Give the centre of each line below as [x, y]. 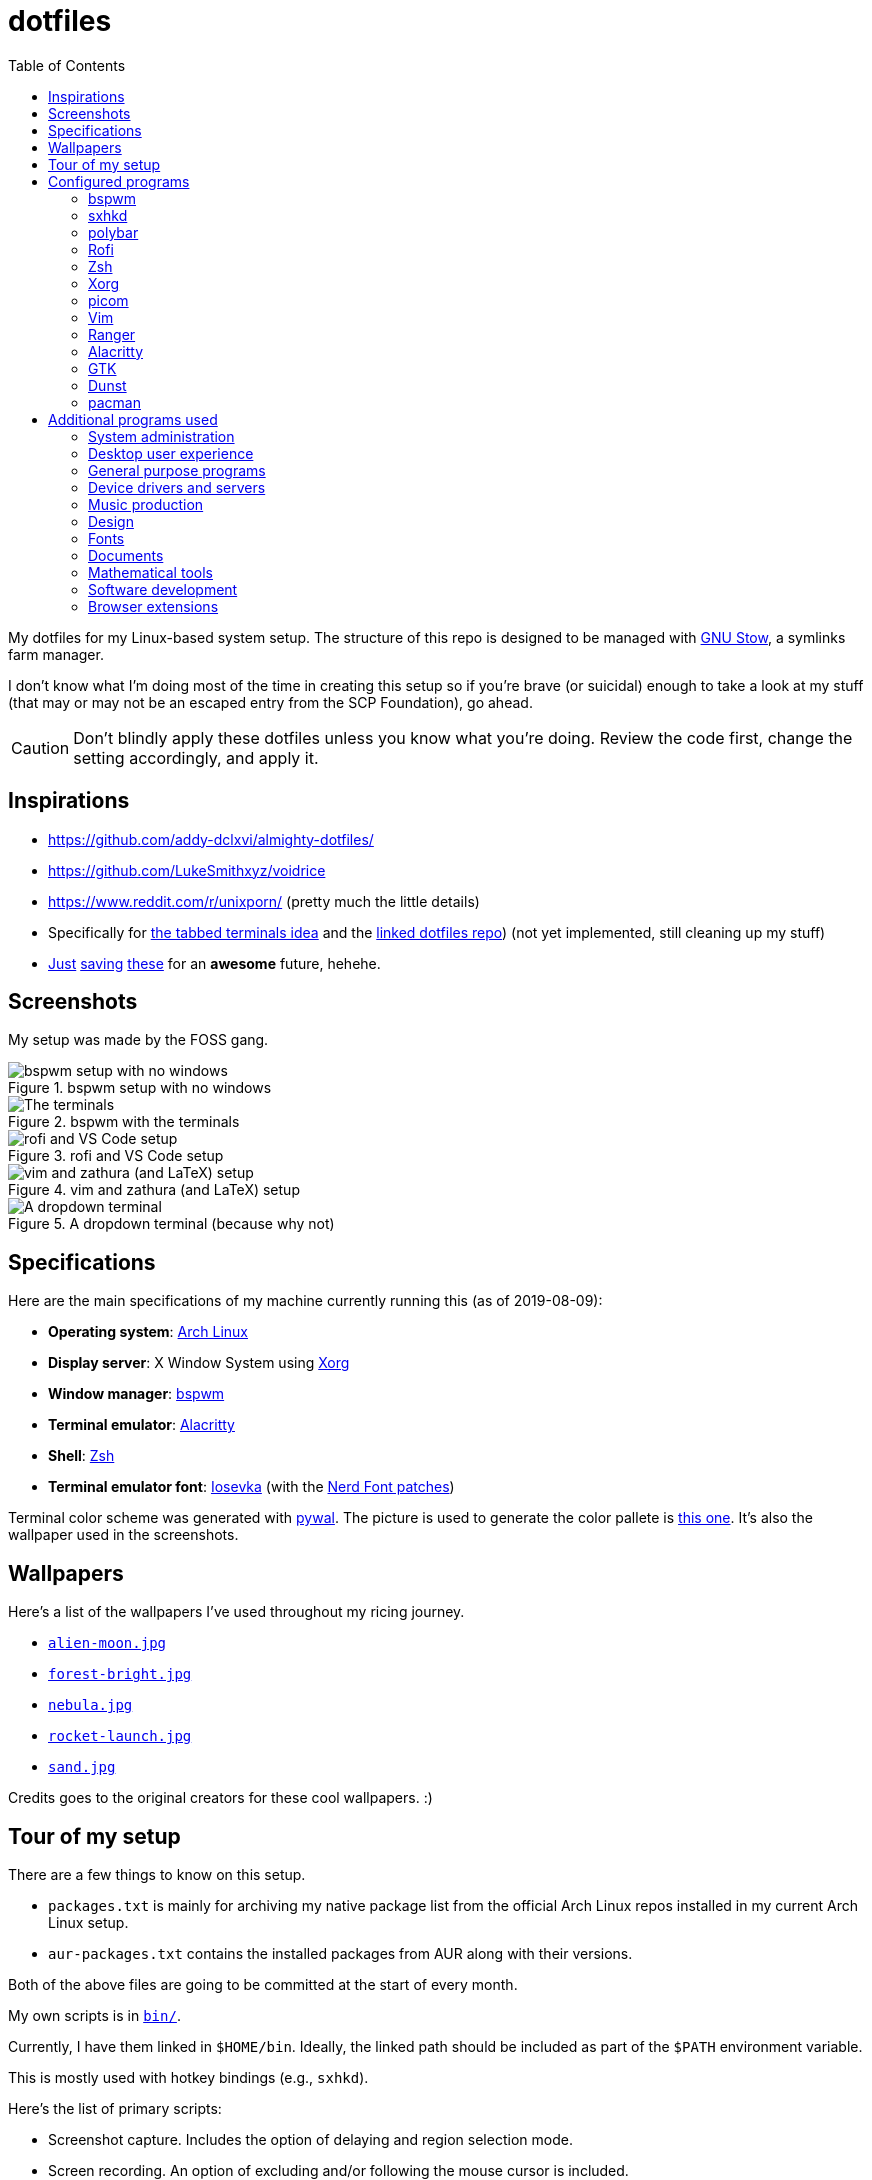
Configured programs [119, 181]
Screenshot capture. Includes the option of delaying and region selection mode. [310, 2139]
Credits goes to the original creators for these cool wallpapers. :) [220, 1798]
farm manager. [56, 654]
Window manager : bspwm [136, 1394]
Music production [146, 504]
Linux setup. [88, 1922]
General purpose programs [177, 470]
